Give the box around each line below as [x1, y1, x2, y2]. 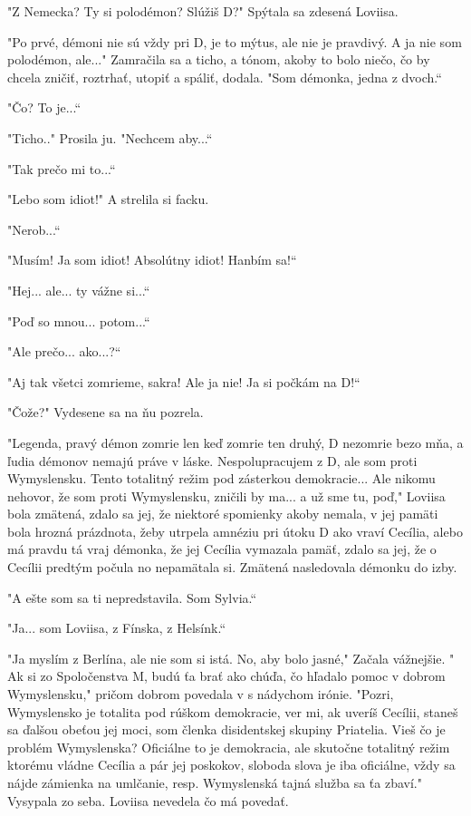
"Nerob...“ [7, 219, 61, 238]
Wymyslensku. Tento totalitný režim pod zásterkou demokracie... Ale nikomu [7, 469, 436, 488]
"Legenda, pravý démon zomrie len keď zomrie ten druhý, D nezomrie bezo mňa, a [7, 432, 464, 452]
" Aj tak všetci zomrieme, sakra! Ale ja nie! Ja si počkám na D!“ [7, 372, 360, 391]
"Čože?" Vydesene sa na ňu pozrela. [7, 403, 204, 422]
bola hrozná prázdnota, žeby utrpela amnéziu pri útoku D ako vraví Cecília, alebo [7, 521, 463, 540]
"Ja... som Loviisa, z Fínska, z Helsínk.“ [7, 618, 226, 637]
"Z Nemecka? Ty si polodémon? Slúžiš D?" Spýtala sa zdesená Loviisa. [7, 2, 399, 20]
